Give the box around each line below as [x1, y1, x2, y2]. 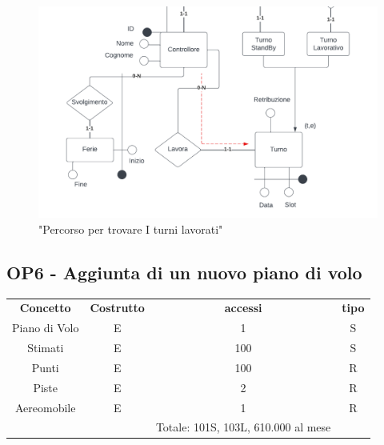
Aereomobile [14, 399, 76, 415]
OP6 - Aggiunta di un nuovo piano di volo [6, 259, 362, 284]
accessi [224, 299, 262, 316]
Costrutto [90, 299, 145, 316]
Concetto [19, 299, 71, 316]
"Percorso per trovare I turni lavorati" [38, 220, 223, 237]
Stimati [27, 339, 64, 355]
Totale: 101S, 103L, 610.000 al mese [155, 419, 331, 435]
